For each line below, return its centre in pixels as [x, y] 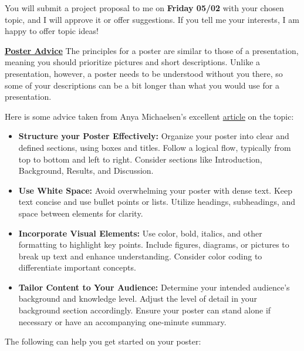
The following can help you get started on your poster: [103, 341]
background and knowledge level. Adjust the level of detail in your [138, 298]
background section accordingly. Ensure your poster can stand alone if [145, 310]
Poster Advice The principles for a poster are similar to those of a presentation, [152, 50]
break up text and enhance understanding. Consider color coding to [140, 256]
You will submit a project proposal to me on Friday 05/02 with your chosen [144, 8]
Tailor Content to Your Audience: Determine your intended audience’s [154, 287]
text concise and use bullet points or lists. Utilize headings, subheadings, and [157, 202]
